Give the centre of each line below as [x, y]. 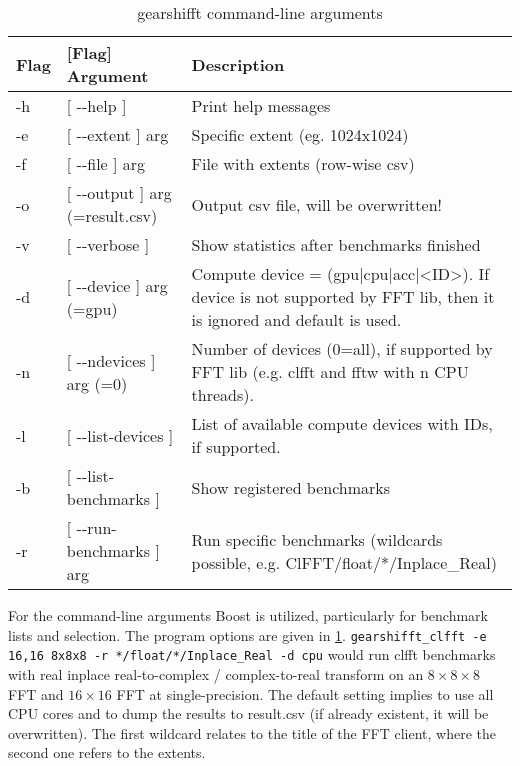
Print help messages [261, 105]
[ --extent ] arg [117, 134]
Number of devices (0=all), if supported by [342, 348]
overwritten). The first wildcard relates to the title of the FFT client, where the [252, 732]
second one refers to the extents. [107, 752]
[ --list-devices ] [120, 435]
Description [238, 64]
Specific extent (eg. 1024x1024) [300, 134]
